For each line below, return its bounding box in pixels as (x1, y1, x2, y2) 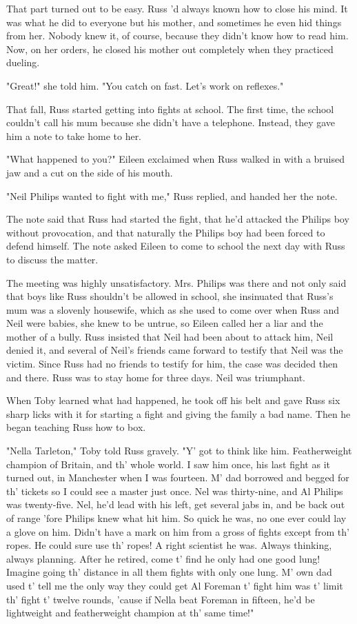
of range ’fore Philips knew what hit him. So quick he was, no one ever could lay (6, 511, 347, 525)
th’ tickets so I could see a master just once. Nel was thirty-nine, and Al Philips (6, 483, 343, 498)
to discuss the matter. (6, 252, 99, 266)
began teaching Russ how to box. (6, 420, 146, 434)
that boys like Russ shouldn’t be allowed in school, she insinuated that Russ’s (6, 289, 334, 303)
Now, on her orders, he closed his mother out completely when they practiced (6, 41, 334, 56)
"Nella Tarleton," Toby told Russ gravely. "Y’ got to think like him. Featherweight (6, 443, 352, 458)
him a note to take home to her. (6, 128, 142, 143)
